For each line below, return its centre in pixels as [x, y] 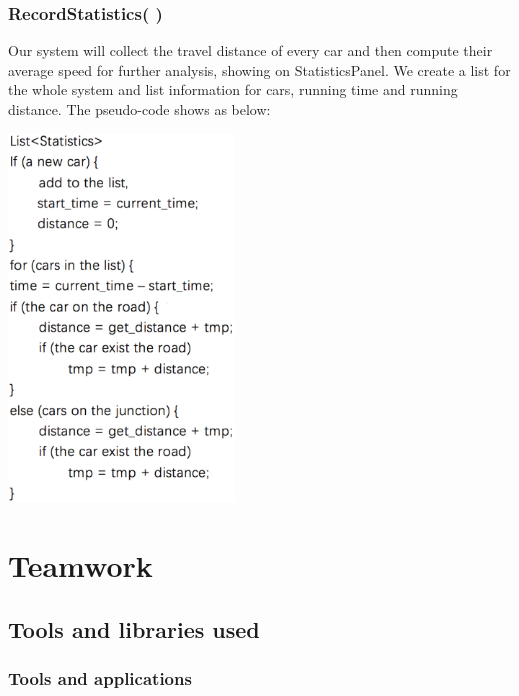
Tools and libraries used [134, 628]
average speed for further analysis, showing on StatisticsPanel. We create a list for [259, 69]
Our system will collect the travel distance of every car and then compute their [250, 50]
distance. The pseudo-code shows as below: [139, 109]
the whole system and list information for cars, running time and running [233, 89]
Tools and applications [100, 677]
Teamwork [80, 564]
